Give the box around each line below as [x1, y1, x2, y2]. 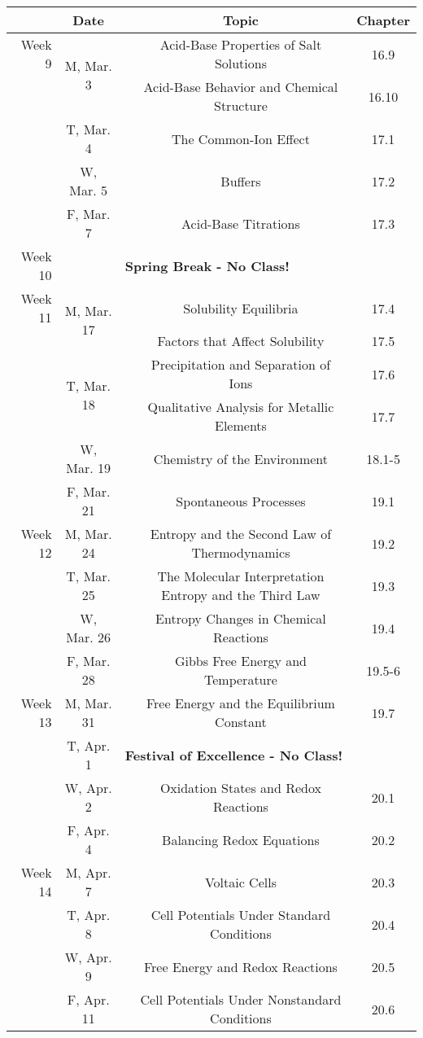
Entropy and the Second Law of [150, 524, 332, 543]
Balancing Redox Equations [162, 830, 320, 849]
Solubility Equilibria [183, 298, 299, 318]
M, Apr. [65, 863, 111, 882]
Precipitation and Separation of [150, 355, 331, 374]
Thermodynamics [191, 543, 290, 562]
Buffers [220, 171, 261, 191]
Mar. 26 [66, 628, 111, 646]
